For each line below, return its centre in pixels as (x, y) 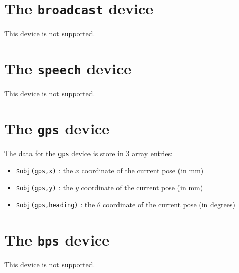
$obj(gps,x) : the (44, 170)
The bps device (57, 239)
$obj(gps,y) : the (44, 187)
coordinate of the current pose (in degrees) (169, 204)
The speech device (68, 68)
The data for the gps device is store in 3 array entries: (88, 153)
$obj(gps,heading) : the (55, 204)
